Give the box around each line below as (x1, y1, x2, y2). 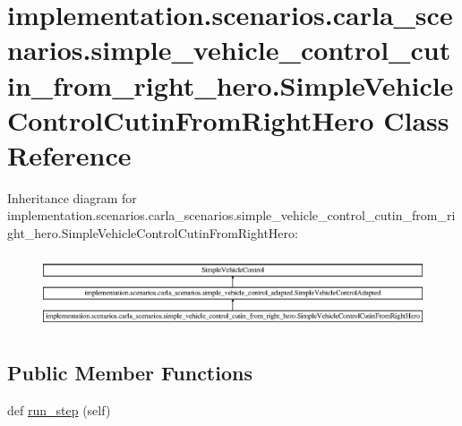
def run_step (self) (7, 401, 111, 420)
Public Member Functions (7, 359, 252, 387)
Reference (7, 136, 132, 173)
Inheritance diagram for (7, 188, 137, 207)
